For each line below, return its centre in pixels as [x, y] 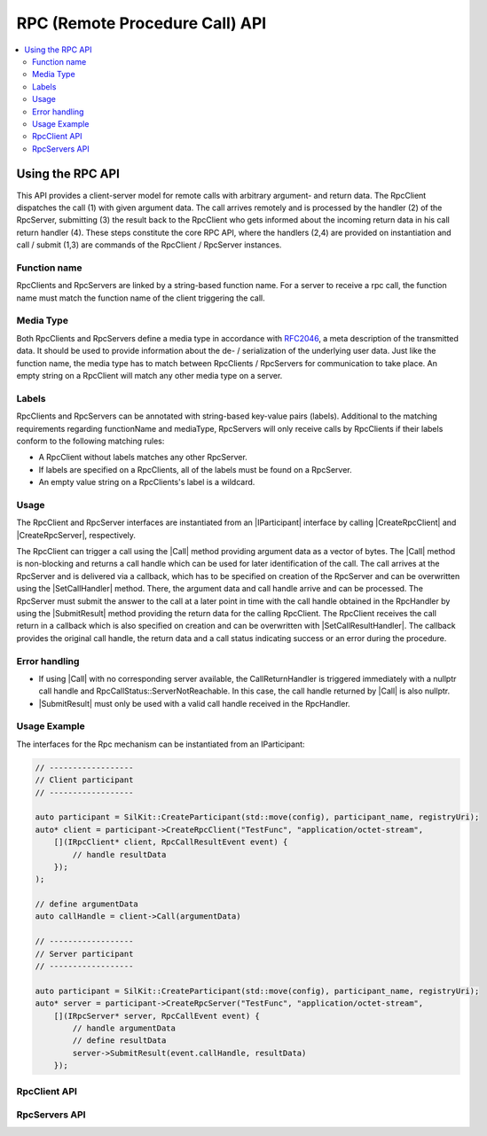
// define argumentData [87, 904]
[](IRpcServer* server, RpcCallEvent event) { [157, 1016]
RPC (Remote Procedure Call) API [141, 23]
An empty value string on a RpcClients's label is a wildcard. [147, 482]
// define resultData [119, 1041]
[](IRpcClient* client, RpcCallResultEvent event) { [171, 842]
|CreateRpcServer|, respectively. [76, 535]
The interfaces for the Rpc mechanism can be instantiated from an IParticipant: [161, 744]
